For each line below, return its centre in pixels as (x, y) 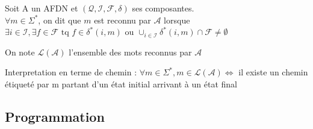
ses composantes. (163, 8)
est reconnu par (122, 20)
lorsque (177, 20)
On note (20, 52)
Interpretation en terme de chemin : (71, 72)
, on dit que (60, 20)
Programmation (55, 116)
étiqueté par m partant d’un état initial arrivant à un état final (121, 83)
